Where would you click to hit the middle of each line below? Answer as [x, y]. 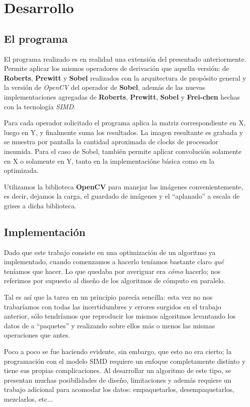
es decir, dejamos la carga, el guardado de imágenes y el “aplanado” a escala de [122, 196]
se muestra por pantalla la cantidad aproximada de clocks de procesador [111, 142]
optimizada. [21, 170]
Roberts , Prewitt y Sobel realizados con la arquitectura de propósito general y [125, 77]
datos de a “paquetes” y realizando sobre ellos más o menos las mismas [109, 325]
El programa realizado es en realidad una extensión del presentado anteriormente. [125, 59]
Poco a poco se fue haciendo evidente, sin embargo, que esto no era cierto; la [118, 351]
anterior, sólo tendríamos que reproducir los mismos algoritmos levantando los [120, 316]
